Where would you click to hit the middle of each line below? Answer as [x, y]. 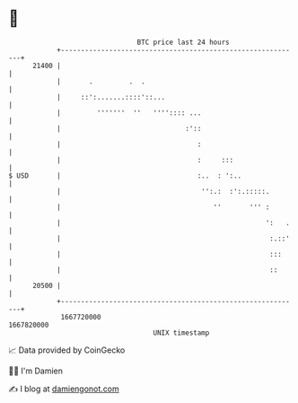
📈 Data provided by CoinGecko [67, 350]
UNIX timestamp [181, 333]
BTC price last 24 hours [183, 42]
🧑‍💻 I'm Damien [36, 371]
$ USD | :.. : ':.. [125, 175]
